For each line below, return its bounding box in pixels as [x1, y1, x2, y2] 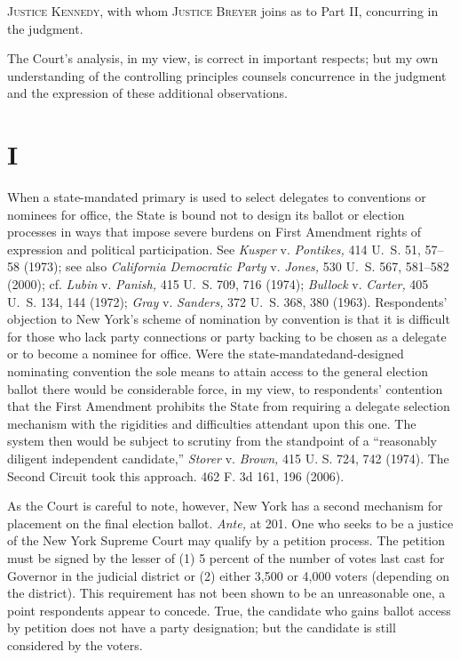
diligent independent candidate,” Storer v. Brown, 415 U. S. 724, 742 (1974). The [7, 449, 449, 467]
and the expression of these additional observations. [7, 84, 288, 102]
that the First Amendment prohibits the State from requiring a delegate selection [7, 397, 450, 415]
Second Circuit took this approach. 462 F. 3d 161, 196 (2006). [7, 466, 345, 485]
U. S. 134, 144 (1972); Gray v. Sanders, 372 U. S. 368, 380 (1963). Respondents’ [7, 292, 448, 310]
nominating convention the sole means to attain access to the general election [7, 362, 428, 381]
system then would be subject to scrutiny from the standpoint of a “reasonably [7, 431, 437, 450]
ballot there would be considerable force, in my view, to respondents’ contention [7, 379, 443, 398]
